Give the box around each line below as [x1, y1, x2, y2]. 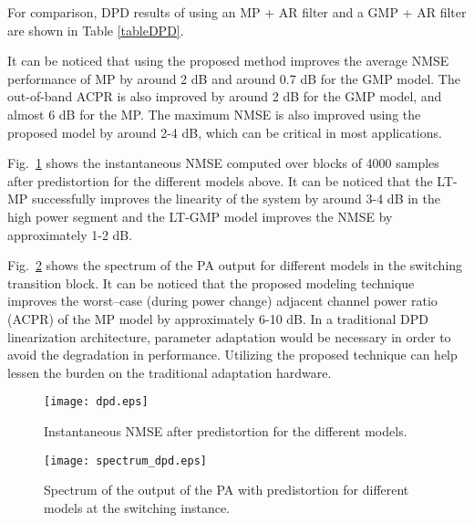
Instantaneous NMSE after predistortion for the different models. [44, 421, 407, 440]
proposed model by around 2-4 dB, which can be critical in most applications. [7, 122, 442, 141]
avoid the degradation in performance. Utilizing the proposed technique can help [7, 345, 458, 364]
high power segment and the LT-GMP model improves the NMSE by [7, 206, 393, 225]
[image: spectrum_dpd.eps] [44, 454, 207, 467]
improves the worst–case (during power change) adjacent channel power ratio [7, 291, 438, 310]
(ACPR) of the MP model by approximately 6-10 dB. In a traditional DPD [7, 309, 428, 328]
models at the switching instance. [44, 497, 230, 517]
